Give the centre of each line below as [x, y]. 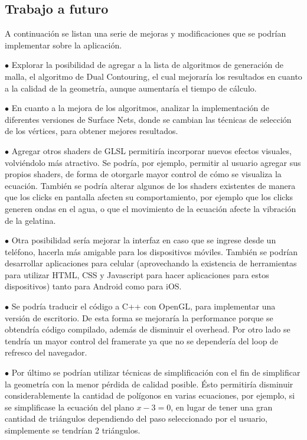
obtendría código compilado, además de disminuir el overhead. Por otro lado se [148, 329]
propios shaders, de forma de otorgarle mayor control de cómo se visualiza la [143, 174]
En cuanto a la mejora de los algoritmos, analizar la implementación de [141, 108]
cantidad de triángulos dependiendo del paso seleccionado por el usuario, [136, 418]
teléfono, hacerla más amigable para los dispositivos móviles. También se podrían [151, 251]
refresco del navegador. [46, 352]
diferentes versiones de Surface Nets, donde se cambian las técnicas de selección [148, 119]
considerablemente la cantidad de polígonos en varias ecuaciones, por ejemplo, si [150, 395]
